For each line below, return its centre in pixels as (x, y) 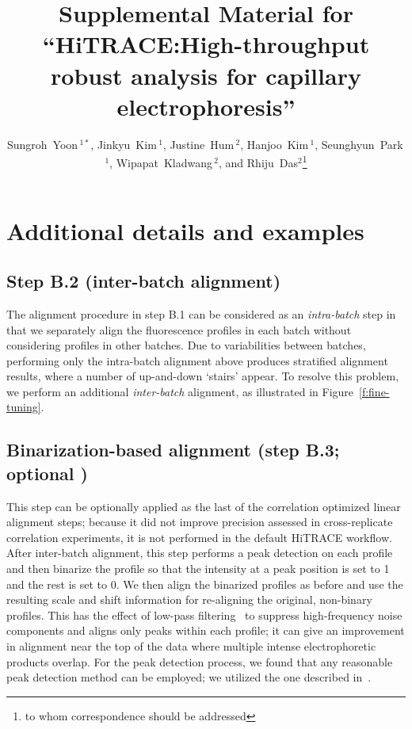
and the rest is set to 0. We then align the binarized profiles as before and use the (205, 584)
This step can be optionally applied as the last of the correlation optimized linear (204, 506)
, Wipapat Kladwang (161, 162)
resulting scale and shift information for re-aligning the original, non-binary (189, 599)
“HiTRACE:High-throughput (206, 44)
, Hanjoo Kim (275, 144)
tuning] (24, 407)
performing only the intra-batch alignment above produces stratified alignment (197, 360)
